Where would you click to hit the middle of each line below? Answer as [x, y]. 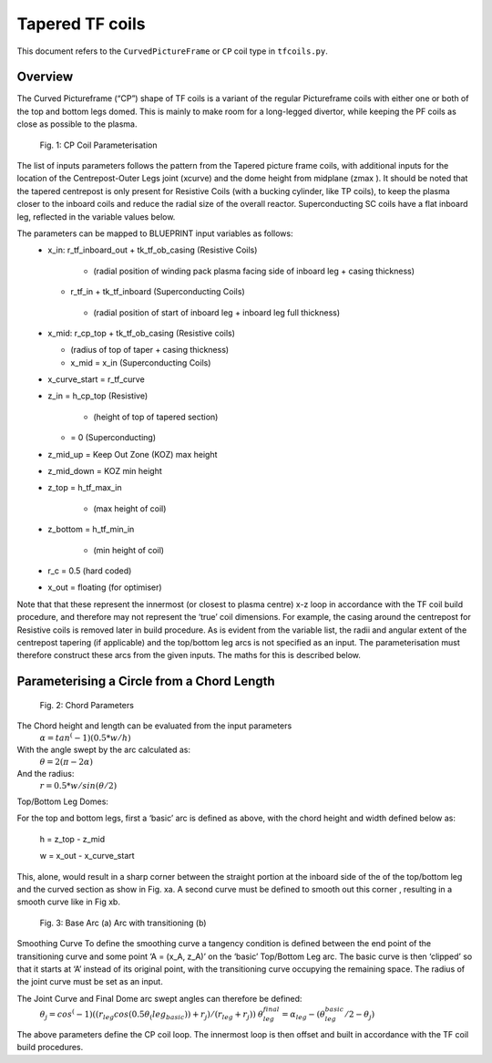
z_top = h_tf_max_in [85, 488]
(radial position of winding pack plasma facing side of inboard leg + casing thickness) [254, 271]
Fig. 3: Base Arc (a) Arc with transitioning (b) [123, 923]
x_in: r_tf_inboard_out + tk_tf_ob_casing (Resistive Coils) [153, 250]
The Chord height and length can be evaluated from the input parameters [154, 726]
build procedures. [50, 1048]
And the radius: [46, 774]
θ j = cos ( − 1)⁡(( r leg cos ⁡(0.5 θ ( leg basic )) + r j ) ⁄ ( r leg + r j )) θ [152, 1014]
